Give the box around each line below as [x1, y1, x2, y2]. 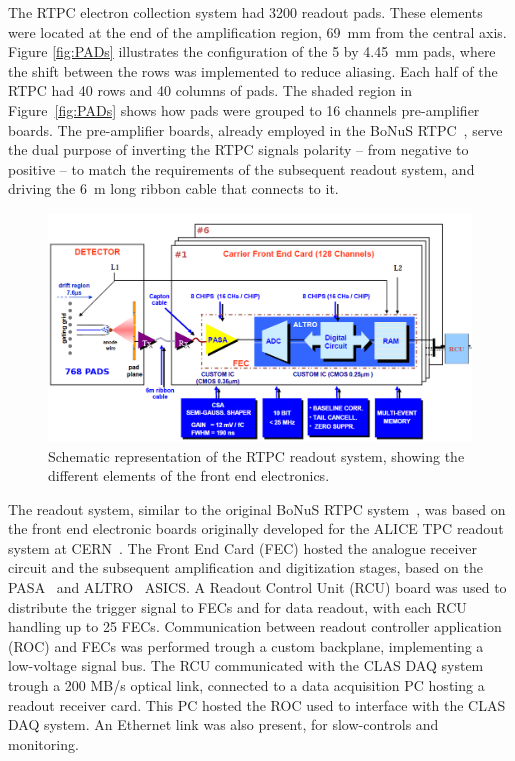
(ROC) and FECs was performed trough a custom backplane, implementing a [8, 635, 484, 656]
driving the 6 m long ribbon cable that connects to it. [8, 178, 339, 199]
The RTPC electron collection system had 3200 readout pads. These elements [8, 2, 483, 22]
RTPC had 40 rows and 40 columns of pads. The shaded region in [8, 80, 413, 101]
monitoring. [8, 733, 79, 754]
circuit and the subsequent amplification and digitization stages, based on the [8, 557, 483, 578]
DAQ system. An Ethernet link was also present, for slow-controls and [8, 714, 439, 735]
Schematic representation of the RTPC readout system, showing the [48, 445, 465, 466]
